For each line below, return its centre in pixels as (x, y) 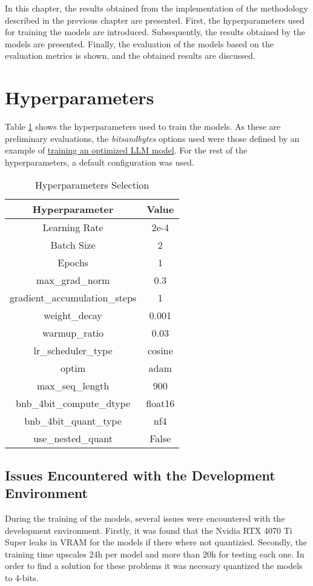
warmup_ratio (73, 333)
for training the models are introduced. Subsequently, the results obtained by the (155, 32)
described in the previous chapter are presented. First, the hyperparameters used (155, 20)
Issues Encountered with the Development (140, 475)
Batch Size (73, 245)
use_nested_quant (73, 439)
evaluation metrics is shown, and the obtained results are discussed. (130, 56)
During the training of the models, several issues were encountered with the (145, 518)
